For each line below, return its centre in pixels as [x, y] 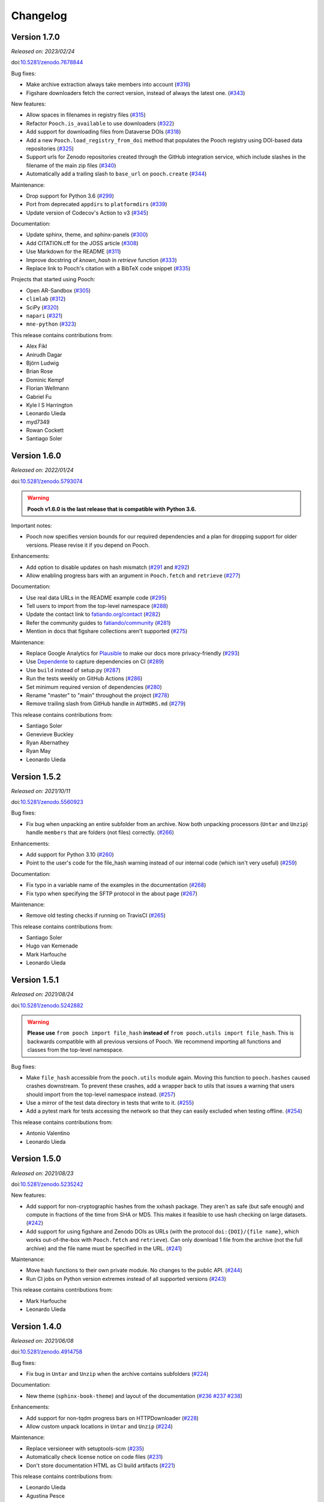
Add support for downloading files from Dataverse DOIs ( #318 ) [103, 132]
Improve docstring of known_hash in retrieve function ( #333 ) [101, 260]
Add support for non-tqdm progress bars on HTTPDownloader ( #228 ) [112, 1418]
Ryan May [38, 751]
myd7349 [38, 422]
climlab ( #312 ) [46, 299]
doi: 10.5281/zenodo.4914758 [47, 1352]
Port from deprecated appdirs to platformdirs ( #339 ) [97, 204]
